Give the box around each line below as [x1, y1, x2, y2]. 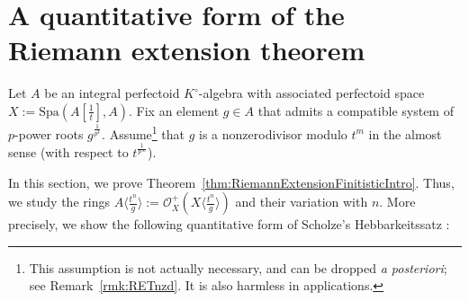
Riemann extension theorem [8, 31, 365, 68]
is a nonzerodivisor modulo [199, 124, 347, 143]
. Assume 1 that [102, 121, 185, 143]
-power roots [14, 124, 84, 143]
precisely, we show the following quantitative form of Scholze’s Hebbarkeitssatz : [8, 215, 450, 234]
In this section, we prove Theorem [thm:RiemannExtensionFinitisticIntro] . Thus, [8, 173, 455, 191]
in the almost [368, 124, 442, 143]
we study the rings [8, 192, 110, 211]
